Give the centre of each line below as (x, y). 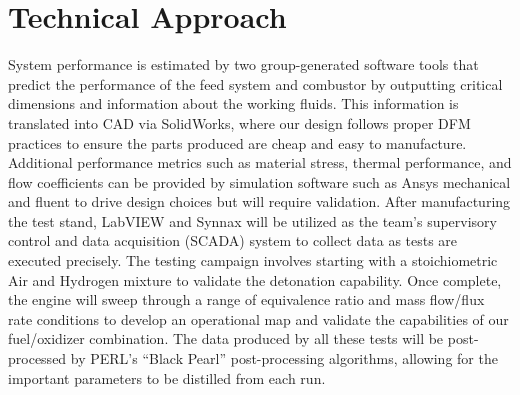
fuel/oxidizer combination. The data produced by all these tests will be (226, 338)
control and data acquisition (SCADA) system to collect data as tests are (233, 240)
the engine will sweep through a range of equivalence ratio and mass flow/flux (246, 299)
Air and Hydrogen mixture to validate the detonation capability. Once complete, (255, 279)
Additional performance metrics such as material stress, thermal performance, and (260, 162)
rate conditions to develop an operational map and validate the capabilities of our (258, 318)
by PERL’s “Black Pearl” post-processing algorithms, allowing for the (284, 358)
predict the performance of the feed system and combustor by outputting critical (255, 83)
